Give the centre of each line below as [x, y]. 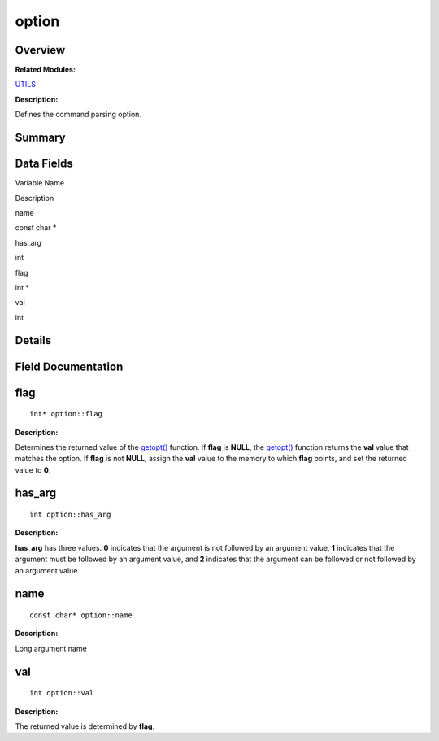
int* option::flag [66, 414]
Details [33, 340]
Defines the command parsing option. [78, 115]
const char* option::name [81, 615]
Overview [40, 50]
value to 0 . [33, 470]
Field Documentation [69, 366]
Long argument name [51, 648]
